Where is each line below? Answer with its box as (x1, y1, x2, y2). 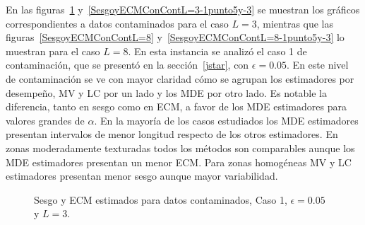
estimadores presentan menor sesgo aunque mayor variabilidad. (6, 168, 278, 183)
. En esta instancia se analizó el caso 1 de (128, 43, 307, 58)
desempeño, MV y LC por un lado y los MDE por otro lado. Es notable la (6, 85, 327, 100)
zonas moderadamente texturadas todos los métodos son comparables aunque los (6, 140, 355, 155)
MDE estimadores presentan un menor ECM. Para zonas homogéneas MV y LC (6, 154, 352, 169)
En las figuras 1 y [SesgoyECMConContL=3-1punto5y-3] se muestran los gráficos (6, 2, 360, 16)
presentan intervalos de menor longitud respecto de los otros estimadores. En (6, 127, 338, 142)
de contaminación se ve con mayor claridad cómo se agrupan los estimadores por (6, 71, 354, 86)
